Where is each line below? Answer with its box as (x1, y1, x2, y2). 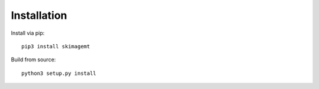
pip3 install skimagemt (21, 43, 90, 50)
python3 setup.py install (21, 70, 97, 77)
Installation (11, 9, 67, 22)
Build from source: (11, 56, 56, 63)
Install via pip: (11, 29, 45, 37)
